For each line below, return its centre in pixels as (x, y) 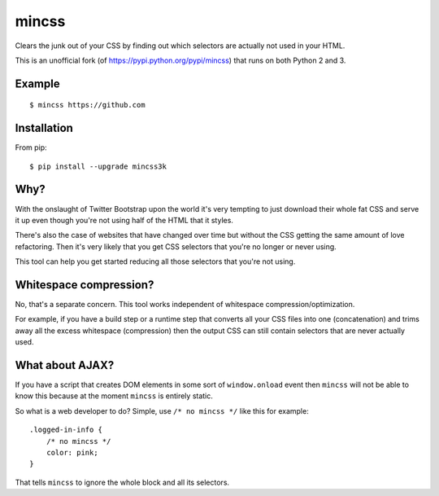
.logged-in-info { (66, 430)
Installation (44, 128)
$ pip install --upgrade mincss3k (98, 166)
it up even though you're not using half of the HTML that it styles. (124, 220)
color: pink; (72, 453)
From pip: (31, 147)
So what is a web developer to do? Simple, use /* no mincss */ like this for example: (162, 410)
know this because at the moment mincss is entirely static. (114, 396)
